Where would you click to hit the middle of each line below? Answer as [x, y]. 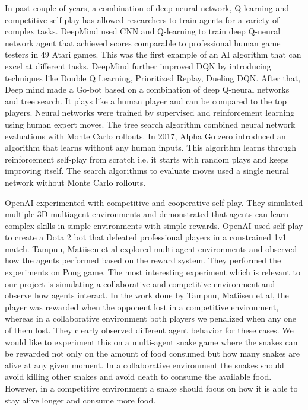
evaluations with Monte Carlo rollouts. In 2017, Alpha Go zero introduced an [145, 136]
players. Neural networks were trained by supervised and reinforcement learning [150, 112]
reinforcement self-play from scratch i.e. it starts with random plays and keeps [147, 159]
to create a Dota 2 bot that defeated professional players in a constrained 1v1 [146, 237]
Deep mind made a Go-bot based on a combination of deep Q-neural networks [147, 89]
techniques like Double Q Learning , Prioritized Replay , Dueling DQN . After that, [153, 77]
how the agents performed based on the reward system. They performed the [143, 260]
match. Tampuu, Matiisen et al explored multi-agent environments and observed [151, 248]
